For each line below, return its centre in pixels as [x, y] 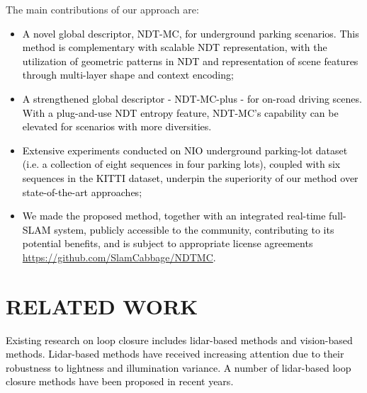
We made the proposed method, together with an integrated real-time [174, 216]
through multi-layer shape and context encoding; [128, 75]
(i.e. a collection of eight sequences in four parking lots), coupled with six [181, 164]
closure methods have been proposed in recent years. [120, 381]
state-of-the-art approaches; [82, 192]
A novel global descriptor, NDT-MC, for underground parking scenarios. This [191, 33]
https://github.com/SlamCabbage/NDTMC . [119, 257]
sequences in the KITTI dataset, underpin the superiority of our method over [190, 177]
